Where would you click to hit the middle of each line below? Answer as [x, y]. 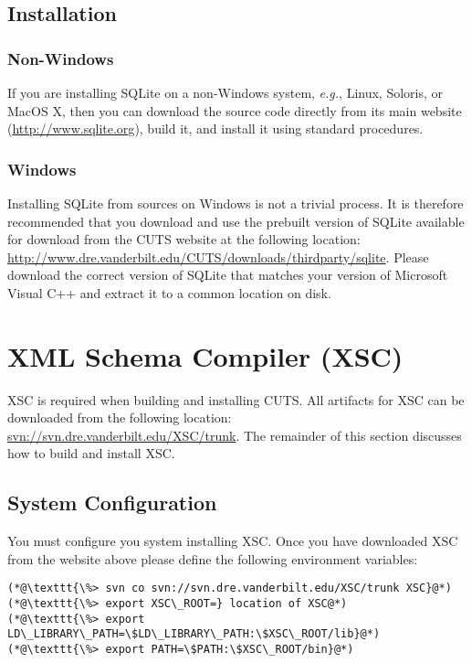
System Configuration [112, 503]
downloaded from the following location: [120, 417]
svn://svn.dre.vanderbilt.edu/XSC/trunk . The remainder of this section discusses [235, 435]
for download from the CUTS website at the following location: [184, 239]
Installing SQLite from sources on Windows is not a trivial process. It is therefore [236, 203]
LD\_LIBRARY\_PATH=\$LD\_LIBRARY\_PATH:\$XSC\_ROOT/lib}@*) [194, 634]
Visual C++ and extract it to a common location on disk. [169, 292]
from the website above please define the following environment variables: [213, 558]
